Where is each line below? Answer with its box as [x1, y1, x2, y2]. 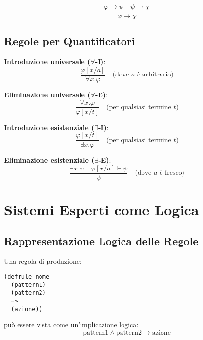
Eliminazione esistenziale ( [4, 155, 95, 165]
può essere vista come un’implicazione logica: [4, 320, 139, 330]
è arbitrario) [137, 71, 174, 78]
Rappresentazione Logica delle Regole [4, 233, 199, 248]
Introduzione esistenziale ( [4, 122, 95, 132]
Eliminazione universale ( [4, 89, 91, 99]
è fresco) [160, 170, 185, 177]
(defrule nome [4, 273, 50, 281]
